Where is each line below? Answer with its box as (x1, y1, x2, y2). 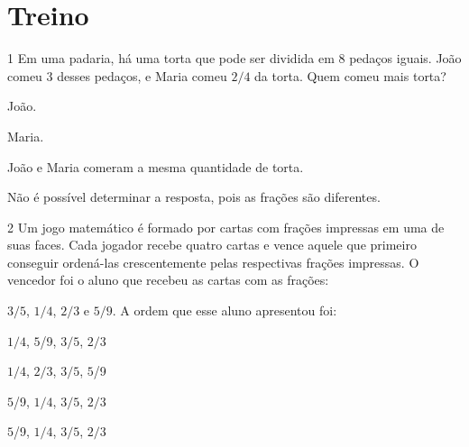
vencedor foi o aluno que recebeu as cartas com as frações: (7, 270, 329, 289)
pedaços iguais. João (349, 49, 462, 68)
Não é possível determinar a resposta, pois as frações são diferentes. (7, 187, 381, 206)
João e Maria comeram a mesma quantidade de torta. (7, 157, 304, 176)
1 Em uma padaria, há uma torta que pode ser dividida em (7, 49, 335, 68)
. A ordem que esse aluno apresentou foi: (112, 301, 337, 320)
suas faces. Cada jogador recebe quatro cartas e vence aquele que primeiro (7, 235, 417, 254)
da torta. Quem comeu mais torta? (254, 66, 446, 85)
